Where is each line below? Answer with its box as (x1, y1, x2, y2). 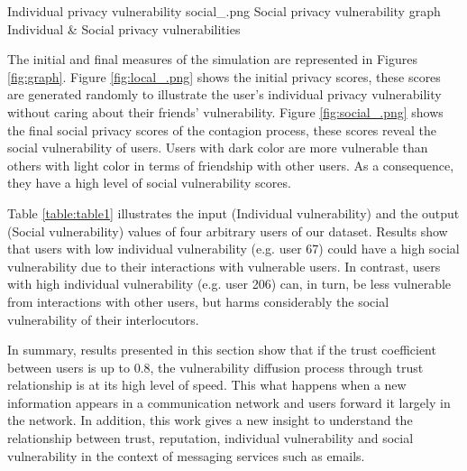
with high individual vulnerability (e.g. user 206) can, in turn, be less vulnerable (7, 274, 452, 293)
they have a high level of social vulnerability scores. (7, 173, 291, 192)
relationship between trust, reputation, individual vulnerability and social (7, 429, 414, 448)
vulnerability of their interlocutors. (7, 309, 199, 328)
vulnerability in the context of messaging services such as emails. (7, 446, 365, 465)
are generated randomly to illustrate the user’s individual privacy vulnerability (7, 85, 442, 104)
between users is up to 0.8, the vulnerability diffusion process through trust (7, 357, 424, 376)
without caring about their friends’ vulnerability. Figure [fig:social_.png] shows (7, 102, 444, 121)
